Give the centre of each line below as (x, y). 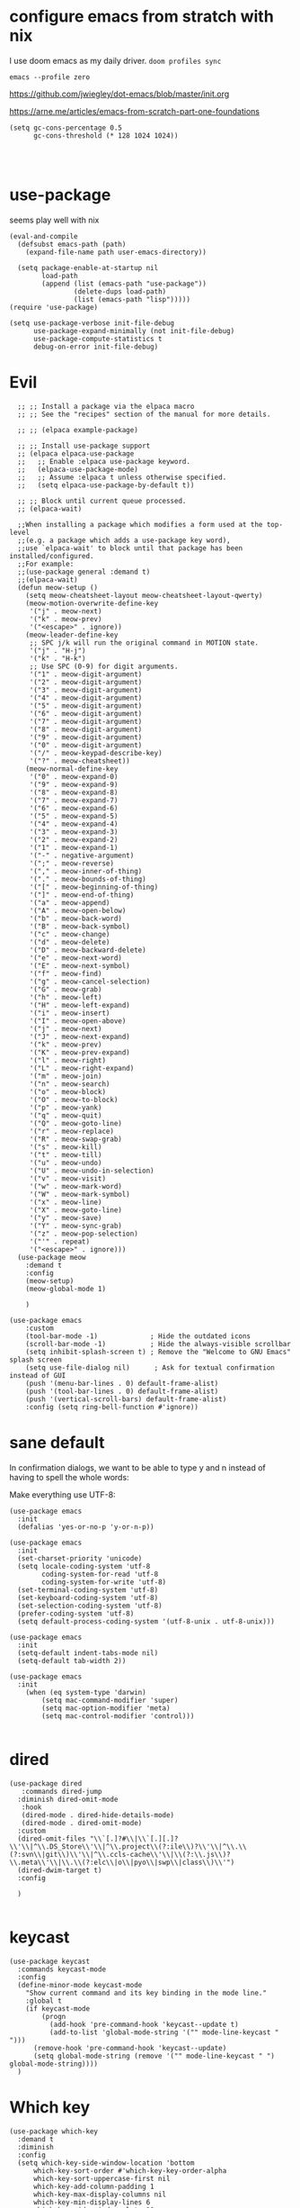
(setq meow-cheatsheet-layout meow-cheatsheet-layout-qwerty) (144, 595)
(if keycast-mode (58, 2009)
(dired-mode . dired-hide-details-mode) (98, 1815)
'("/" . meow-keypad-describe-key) (96, 753)
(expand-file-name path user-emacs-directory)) (116, 252)
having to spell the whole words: (69, 1477)
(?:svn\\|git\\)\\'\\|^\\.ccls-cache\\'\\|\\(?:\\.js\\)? (120, 1854)
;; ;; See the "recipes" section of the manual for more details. (144, 414)
